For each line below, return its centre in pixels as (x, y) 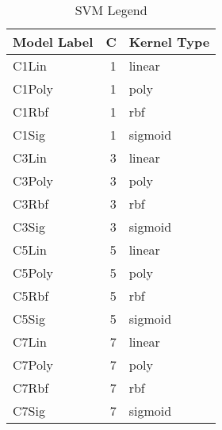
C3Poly (33, 180)
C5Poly (33, 273)
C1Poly (33, 88)
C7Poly (33, 365)
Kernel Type (169, 42)
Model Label (53, 42)
